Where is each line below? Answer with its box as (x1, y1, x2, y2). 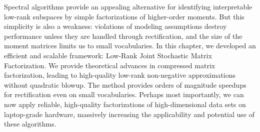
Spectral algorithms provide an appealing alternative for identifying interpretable (4, 1, 252, 11)
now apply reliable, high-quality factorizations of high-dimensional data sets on (4, 99, 246, 109)
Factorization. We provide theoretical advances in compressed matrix (4, 60, 215, 70)
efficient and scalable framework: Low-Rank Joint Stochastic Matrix (4, 50, 212, 60)
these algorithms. (4, 119, 56, 129)
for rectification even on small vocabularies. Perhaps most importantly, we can (4, 89, 244, 100)
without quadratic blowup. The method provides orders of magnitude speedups (4, 79, 246, 90)
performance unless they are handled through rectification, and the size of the (4, 30, 242, 41)
